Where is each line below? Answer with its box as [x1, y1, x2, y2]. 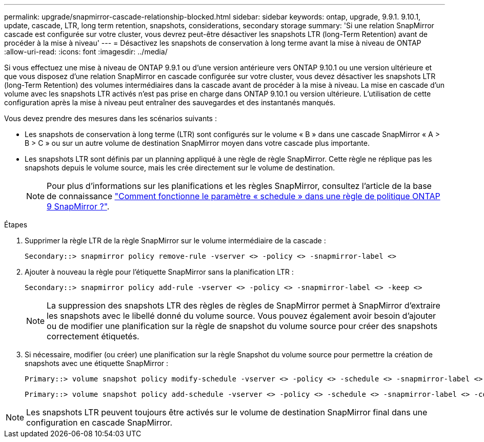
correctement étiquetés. [47, 331, 139, 341]
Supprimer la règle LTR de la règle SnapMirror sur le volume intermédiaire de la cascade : [25, 236, 326, 245]
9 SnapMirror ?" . [47, 201, 110, 212]
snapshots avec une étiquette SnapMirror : [25, 359, 169, 368]
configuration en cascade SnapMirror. [26, 417, 172, 428]
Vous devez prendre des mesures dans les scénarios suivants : [4, 114, 217, 123]
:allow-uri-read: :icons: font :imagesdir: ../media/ [4, 47, 168, 56]
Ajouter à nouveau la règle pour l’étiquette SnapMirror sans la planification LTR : [25, 267, 294, 276]
